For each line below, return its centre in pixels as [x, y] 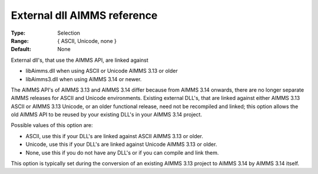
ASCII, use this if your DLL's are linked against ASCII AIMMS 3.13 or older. [114, 136]
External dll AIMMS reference [84, 15]
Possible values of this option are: [52, 125]
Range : [20, 41]
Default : [21, 49]
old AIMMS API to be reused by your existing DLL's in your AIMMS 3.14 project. [107, 115]
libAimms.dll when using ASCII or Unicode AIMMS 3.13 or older [102, 71]
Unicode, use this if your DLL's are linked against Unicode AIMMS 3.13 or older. [121, 145]
